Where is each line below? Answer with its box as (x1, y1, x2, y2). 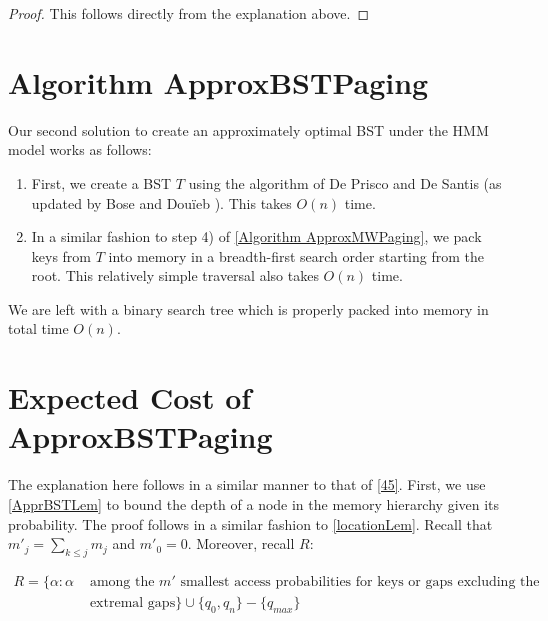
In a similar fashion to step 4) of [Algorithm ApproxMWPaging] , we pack (31, 226, 482, 247)
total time (8, 318, 69, 339)
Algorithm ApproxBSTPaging (8, 61, 429, 102)
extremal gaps (89, 596, 176, 610)
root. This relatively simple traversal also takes (31, 265, 319, 286)
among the (89, 574, 155, 589)
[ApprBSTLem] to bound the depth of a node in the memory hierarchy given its (8, 493, 500, 514)
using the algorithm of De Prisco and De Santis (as (188, 172, 502, 193)
